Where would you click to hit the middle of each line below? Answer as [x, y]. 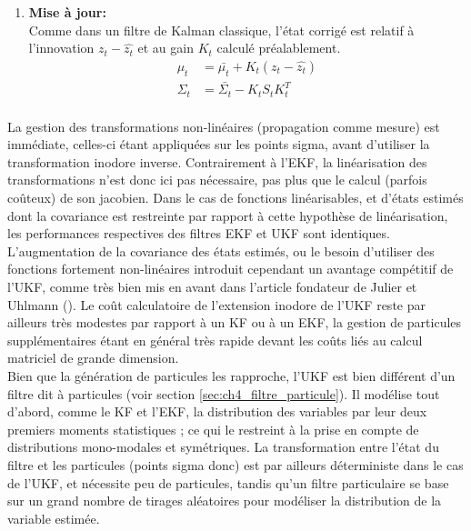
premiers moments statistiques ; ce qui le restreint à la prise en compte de [213, 429]
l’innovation [61, 48]
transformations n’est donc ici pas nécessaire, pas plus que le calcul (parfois [217, 180]
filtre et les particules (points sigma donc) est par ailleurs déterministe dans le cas [235, 464]
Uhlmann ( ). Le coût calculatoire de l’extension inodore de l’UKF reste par [216, 304]
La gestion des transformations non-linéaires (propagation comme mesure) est [224, 126]
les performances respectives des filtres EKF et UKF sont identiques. [199, 233]
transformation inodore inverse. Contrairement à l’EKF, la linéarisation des [217, 161]
